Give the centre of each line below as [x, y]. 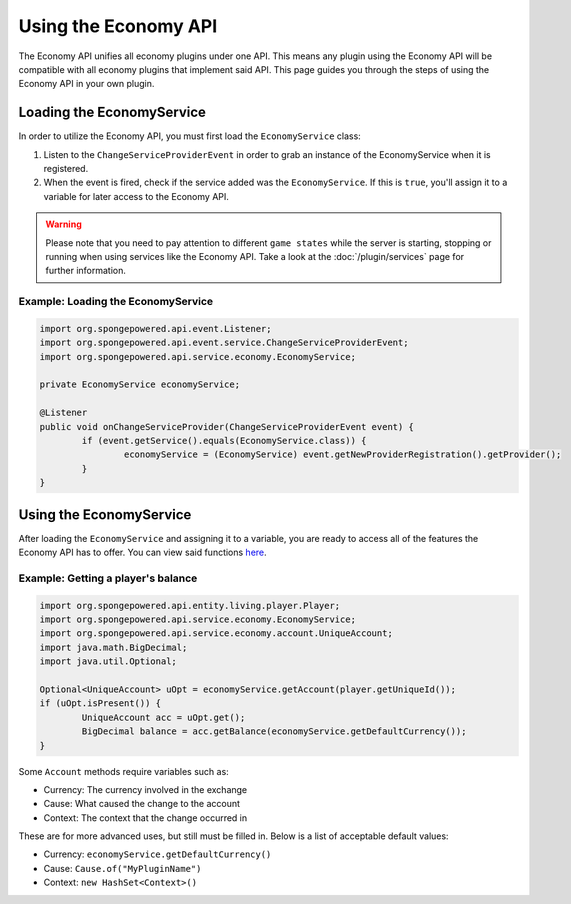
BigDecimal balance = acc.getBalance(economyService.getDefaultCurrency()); [274, 731]
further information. [86, 271]
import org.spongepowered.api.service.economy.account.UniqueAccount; [216, 633]
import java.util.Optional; [108, 661]
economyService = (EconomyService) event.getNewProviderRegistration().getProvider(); [342, 454]
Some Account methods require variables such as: [123, 771]
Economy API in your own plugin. [86, 84]
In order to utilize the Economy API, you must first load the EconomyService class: [190, 136]
